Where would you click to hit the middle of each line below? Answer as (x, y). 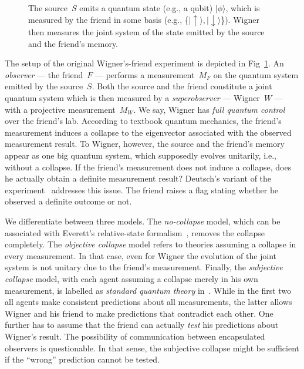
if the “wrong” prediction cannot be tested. (82, 359)
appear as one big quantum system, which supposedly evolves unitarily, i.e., (141, 155)
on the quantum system (256, 74)
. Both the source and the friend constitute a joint (182, 86)
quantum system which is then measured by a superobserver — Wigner (132, 98)
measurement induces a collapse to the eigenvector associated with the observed (148, 132)
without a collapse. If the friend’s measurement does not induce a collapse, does (148, 167)
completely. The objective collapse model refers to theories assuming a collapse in (151, 244)
